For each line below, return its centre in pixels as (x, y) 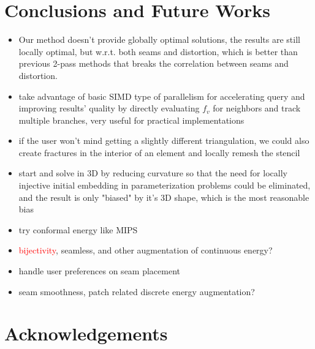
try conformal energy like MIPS (78, 229)
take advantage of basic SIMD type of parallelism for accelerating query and (162, 96)
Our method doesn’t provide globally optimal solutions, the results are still (159, 39)
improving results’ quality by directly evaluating (109, 108)
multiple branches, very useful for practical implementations (131, 120)
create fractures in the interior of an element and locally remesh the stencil (159, 152)
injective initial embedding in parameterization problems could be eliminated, (165, 185)
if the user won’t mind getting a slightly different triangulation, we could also (164, 141)
